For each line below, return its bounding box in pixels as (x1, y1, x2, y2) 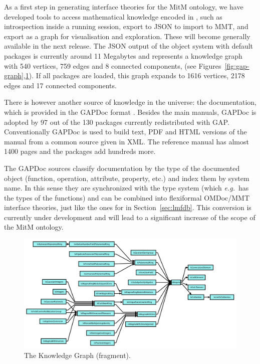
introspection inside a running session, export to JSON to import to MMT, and (4, 21, 248, 32)
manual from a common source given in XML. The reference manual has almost (4, 136, 249, 146)
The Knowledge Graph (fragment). (24, 350, 131, 360)
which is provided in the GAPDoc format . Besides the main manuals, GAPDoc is (4, 106, 256, 117)
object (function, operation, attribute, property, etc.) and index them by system (4, 172, 249, 183)
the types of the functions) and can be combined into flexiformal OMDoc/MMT (4, 192, 250, 203)
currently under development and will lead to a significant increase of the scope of (4, 212, 255, 222)
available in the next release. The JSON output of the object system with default (4, 41, 253, 51)
